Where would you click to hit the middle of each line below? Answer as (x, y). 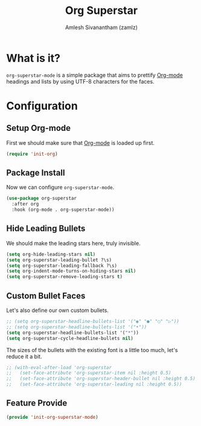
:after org (25, 204)
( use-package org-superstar (42, 198)
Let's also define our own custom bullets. (57, 310)
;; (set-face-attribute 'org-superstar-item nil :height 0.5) (89, 373)
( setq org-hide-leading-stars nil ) (51, 254)
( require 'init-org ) (32, 154)
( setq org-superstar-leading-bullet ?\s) (59, 260)
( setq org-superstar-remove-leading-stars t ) (64, 277)
